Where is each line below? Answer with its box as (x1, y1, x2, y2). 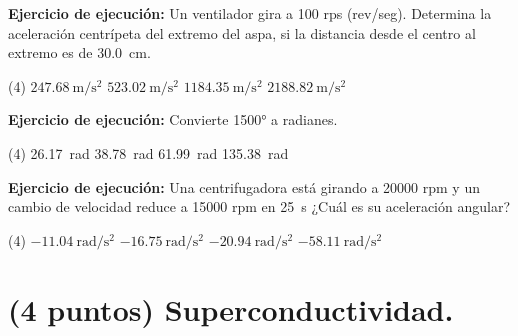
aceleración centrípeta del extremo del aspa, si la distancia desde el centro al (8, 22, 476, 43)
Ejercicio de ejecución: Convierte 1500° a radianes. (8, 109, 338, 130)
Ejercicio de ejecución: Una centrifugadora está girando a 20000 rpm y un (8, 176, 480, 197)
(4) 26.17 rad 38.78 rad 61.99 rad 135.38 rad (8, 142, 289, 163)
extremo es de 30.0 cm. (8, 42, 151, 63)
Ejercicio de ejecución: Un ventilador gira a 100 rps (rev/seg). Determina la (8, 3, 492, 23)
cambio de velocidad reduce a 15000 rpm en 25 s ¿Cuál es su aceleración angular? (8, 196, 510, 217)
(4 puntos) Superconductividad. (8, 288, 454, 329)
